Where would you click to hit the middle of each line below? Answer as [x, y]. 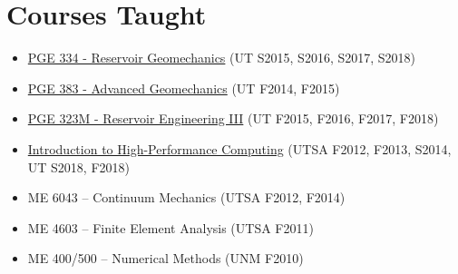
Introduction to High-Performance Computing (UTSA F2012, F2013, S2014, [239, 148]
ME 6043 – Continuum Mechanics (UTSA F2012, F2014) [186, 197]
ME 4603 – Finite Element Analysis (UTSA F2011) [171, 227]
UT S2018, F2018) [78, 166]
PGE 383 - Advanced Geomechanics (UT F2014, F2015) [184, 88]
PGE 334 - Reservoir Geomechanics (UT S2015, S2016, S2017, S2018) [222, 58]
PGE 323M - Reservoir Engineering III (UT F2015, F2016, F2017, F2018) [233, 118]
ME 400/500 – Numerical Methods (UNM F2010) [166, 258]
